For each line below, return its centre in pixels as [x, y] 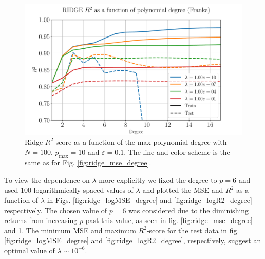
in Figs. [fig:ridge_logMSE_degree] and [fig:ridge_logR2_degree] [149, 200]
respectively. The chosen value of [56, 210]
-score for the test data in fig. [193, 230]
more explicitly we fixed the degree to [158, 180]
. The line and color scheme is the [177, 152]
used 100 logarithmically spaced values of [69, 190]
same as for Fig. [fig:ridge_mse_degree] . [88, 163]
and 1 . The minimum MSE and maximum [70, 230]
